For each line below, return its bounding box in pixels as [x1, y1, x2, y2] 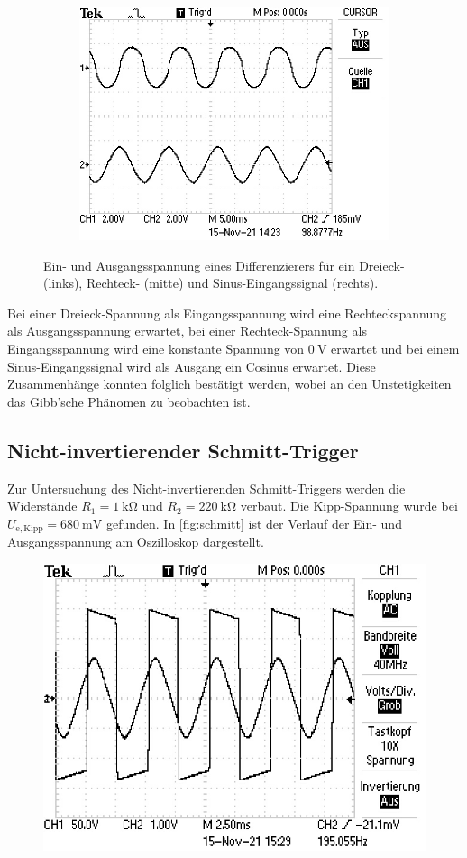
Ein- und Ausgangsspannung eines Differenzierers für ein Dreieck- [43, 255, 405, 274]
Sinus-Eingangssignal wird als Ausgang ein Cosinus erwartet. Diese [7, 356, 376, 375]
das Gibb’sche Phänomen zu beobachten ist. [7, 392, 251, 411]
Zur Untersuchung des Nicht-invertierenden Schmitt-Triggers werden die [7, 478, 406, 497]
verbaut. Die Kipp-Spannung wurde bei [240, 496, 458, 515]
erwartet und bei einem [331, 338, 460, 357]
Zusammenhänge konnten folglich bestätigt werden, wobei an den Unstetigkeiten [7, 374, 452, 393]
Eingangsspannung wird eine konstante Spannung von [7, 338, 305, 357]
